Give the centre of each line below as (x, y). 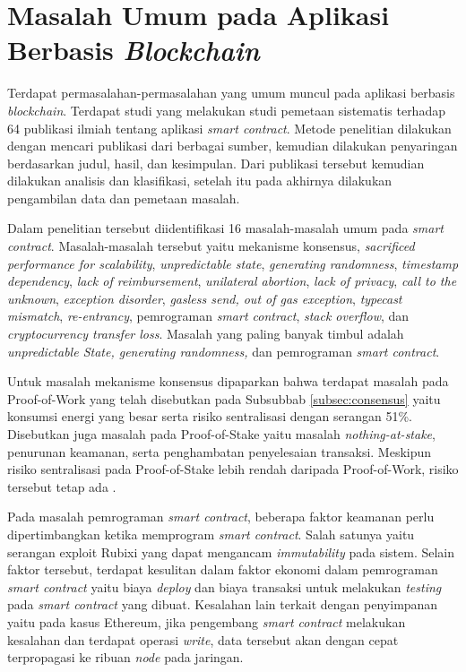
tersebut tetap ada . (62, 486)
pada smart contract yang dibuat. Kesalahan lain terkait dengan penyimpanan (223, 604)
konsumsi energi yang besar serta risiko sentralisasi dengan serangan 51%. (210, 416)
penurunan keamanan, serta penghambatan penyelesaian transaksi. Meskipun (220, 451)
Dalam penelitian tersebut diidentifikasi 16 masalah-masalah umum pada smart (225, 228)
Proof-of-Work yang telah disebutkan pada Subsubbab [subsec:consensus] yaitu (224, 398)
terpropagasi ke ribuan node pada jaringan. (125, 657)
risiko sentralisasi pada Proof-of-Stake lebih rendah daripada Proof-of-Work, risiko (233, 469)
